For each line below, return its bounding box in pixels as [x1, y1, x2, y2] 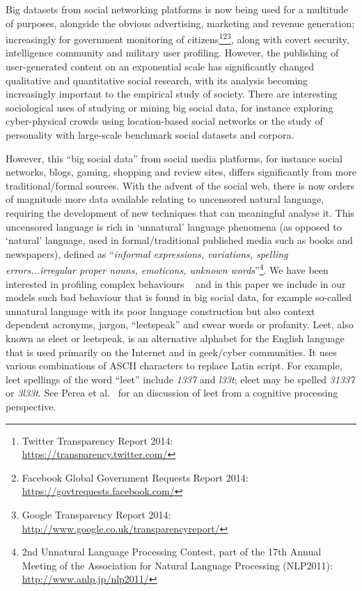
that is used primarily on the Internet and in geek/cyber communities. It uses [6, 344, 337, 359]
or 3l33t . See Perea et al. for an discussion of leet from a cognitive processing [6, 385, 338, 400]
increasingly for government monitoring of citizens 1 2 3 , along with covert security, [6, 30, 349, 46]
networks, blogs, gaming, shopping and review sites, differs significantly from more [6, 164, 356, 179]
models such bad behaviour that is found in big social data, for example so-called [6, 290, 352, 305]
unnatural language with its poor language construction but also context [6, 303, 315, 318]
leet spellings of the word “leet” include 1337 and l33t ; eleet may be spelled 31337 [6, 371, 355, 386]
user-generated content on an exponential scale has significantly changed [6, 59, 314, 74]
